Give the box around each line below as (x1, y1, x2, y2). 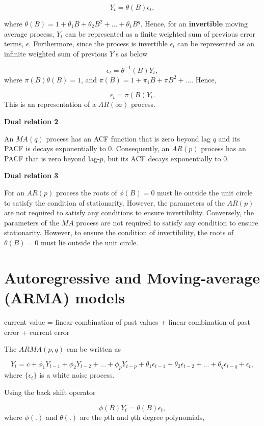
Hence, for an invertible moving (145, 18, 248, 29)
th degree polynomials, (134, 411, 205, 422)
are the (80, 411, 102, 422)
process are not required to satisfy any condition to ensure (76, 217, 258, 228)
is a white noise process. (39, 370, 115, 380)
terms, (4, 38, 24, 49)
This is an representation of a (4, 99, 96, 109)
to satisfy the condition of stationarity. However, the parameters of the (4, 197, 225, 208)
